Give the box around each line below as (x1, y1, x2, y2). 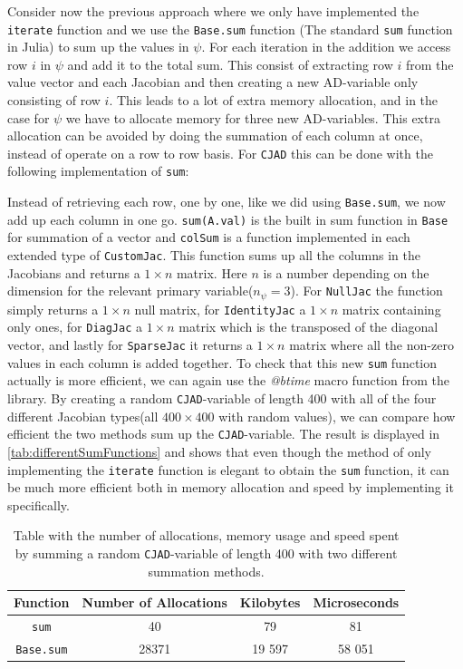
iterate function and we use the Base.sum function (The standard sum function (7, 19, 453, 38)
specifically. (7, 495, 70, 514)
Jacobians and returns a (7, 263, 140, 282)
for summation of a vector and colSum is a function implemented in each (7, 228, 410, 247)
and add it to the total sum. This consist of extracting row (67, 54, 393, 73)
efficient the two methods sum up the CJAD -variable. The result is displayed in (7, 424, 440, 443)
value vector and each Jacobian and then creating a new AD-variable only (7, 73, 419, 92)
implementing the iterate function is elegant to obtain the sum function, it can (7, 460, 449, 479)
